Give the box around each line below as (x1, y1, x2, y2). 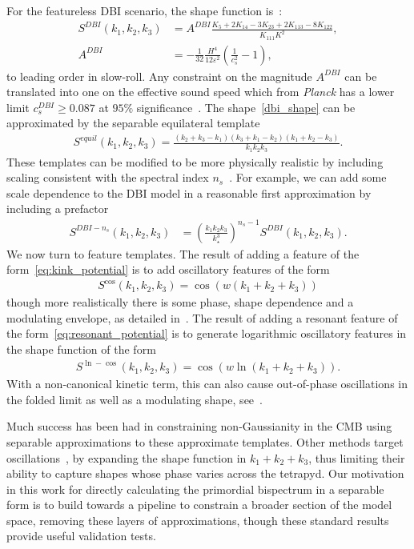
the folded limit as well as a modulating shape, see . (6, 391, 263, 407)
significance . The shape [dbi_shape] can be (136, 98, 356, 115)
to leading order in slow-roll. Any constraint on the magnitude (6, 67, 312, 84)
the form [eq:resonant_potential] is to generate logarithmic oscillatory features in (6, 325, 407, 342)
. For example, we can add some (229, 169, 387, 186)
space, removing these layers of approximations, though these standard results (6, 511, 389, 528)
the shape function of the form (6, 341, 156, 358)
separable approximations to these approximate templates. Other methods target (6, 433, 404, 450)
